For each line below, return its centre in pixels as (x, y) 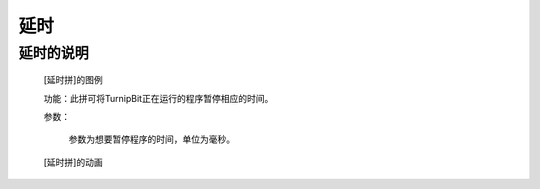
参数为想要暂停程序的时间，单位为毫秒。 (151, 139)
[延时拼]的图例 (73, 80)
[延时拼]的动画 (73, 162)
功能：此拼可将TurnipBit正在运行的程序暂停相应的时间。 (158, 98)
